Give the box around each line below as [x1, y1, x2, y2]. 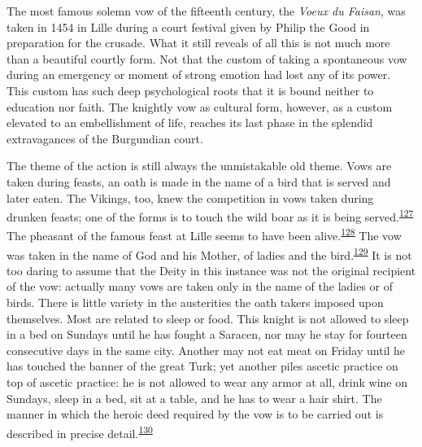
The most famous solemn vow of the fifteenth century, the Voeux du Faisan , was [7, 2, 406, 19]
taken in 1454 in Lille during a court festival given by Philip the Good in [7, 18, 370, 35]
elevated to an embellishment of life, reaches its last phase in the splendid [7, 114, 373, 131]
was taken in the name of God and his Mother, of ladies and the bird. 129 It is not [7, 243, 412, 263]
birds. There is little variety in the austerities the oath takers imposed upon [7, 294, 384, 311]
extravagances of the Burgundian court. [7, 129, 203, 147]
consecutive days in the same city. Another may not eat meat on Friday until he [7, 341, 406, 358]
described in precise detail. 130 [7, 422, 153, 441]
